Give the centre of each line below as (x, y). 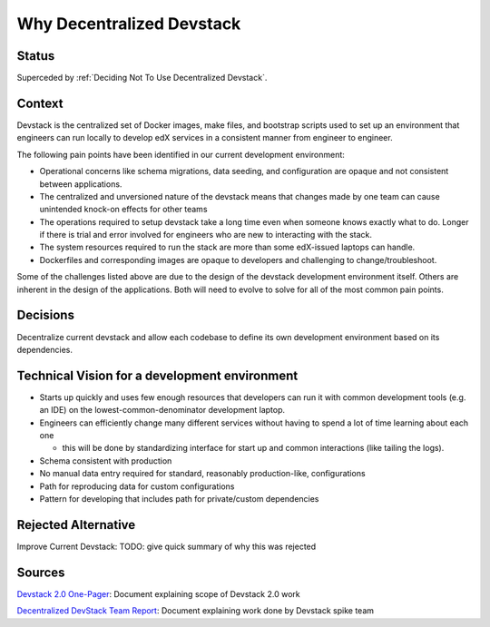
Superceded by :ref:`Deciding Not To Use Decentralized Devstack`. (142, 78)
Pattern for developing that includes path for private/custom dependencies (179, 498)
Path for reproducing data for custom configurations (137, 486)
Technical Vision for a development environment (157, 375)
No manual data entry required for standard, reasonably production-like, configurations (203, 474)
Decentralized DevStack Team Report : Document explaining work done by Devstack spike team (196, 611)
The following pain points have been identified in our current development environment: (181, 154)
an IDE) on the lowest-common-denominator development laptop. (162, 410)
